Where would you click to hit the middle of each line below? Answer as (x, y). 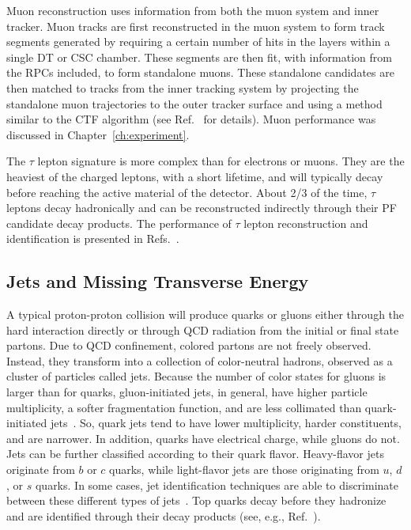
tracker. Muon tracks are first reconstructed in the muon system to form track (196, 26)
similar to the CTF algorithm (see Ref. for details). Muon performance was (191, 119)
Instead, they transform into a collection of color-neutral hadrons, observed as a (200, 360)
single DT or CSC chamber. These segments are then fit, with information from (199, 57)
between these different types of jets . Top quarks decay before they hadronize (196, 500)
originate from (41, 469)
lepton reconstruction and (306, 223)
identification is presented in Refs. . (93, 238)
